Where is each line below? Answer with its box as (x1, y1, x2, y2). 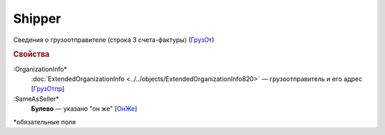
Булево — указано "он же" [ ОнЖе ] (31, 104, 138, 113)
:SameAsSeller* (13, 94, 60, 103)
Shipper (13, 11, 61, 26)
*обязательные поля (13, 117, 76, 126)
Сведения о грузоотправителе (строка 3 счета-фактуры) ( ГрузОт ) (13, 36, 215, 44)
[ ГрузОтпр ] (31, 85, 65, 93)
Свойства (13, 50, 50, 60)
